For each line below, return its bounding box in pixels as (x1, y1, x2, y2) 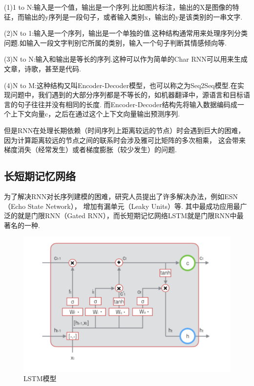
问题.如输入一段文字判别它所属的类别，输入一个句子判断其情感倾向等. (4, 37, 227, 47)
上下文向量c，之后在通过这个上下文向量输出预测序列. (10, 109, 180, 119)
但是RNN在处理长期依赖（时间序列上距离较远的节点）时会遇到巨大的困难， (4, 125, 245, 135)
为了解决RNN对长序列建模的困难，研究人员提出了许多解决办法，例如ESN (4, 191, 238, 201)
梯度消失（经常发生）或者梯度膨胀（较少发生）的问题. (4, 144, 177, 155)
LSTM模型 (23, 373, 57, 384)
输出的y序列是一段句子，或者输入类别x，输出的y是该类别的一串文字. (24, 11, 243, 22)
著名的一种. (4, 220, 40, 230)
